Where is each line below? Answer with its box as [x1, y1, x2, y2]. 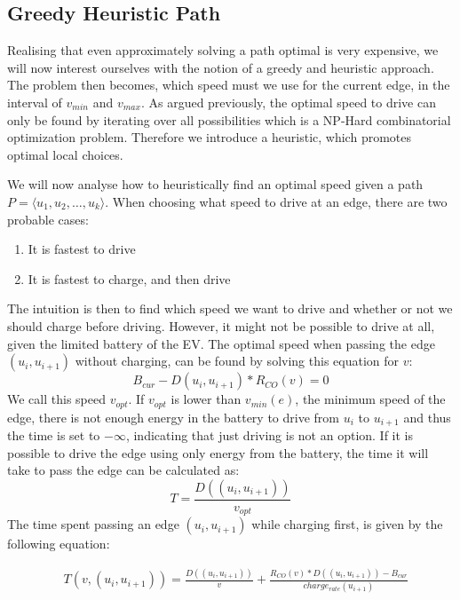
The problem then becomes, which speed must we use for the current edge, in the [7, 75, 450, 94]
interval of [7, 92, 62, 111]
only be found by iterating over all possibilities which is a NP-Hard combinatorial [7, 110, 451, 129]
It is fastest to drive [28, 240, 136, 258]
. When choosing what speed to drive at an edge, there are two [105, 192, 448, 210]
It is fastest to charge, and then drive [28, 269, 231, 288]
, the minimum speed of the [295, 390, 446, 408]
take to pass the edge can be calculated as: [7, 461, 240, 479]
